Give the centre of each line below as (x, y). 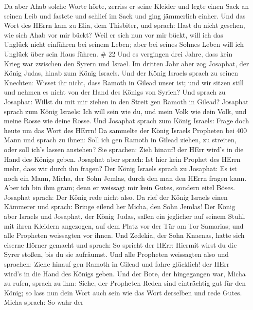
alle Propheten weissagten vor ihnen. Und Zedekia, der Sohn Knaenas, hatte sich (124, 235)
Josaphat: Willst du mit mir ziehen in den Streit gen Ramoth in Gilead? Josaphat (126, 101)
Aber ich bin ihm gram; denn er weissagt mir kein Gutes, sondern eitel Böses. (119, 187)
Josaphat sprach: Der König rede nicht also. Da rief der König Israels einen (116, 197)
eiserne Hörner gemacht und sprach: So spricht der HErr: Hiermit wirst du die (120, 244)
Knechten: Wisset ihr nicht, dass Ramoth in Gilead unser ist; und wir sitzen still (124, 82)
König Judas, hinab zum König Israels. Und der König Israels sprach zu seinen (121, 73)
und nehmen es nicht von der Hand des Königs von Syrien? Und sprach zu (115, 92)
